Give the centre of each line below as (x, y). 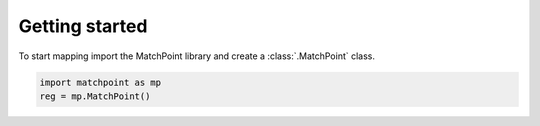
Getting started (83, 26)
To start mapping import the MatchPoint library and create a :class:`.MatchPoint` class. (196, 56)
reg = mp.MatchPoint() (95, 96)
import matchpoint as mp (100, 82)
